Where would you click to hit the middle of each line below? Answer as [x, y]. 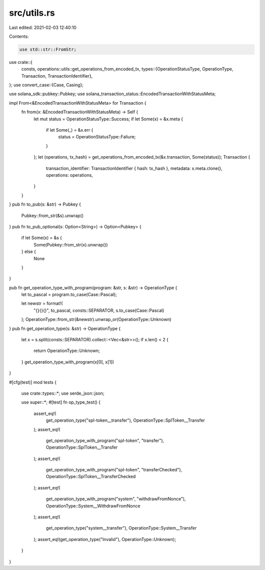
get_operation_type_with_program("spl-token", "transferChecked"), [114, 470]
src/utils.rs [32, 13]
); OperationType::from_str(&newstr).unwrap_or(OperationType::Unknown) [96, 320]
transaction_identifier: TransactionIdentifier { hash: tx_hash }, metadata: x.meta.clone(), [134, 168]
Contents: [19, 36]
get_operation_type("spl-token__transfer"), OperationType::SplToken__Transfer [125, 420]
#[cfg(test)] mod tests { [33, 382]
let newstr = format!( [42, 303]
